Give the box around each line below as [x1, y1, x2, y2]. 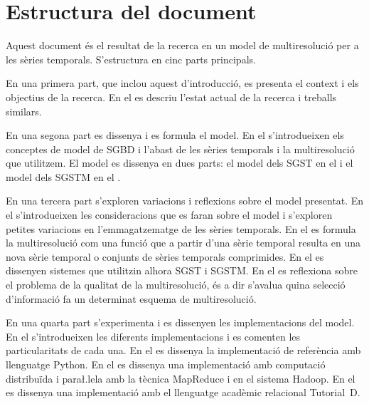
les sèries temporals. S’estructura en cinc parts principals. [6, 51, 256, 66]
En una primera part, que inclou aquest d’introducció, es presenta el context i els [6, 76, 359, 90]
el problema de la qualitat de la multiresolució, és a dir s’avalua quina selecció [6, 277, 346, 292]
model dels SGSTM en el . [6, 169, 121, 184]
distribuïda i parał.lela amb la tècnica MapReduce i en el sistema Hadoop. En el [6, 371, 355, 385]
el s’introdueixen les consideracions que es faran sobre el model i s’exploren [6, 207, 333, 222]
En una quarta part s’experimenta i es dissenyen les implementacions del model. [6, 315, 355, 330]
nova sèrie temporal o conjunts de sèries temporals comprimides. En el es [6, 249, 324, 264]
